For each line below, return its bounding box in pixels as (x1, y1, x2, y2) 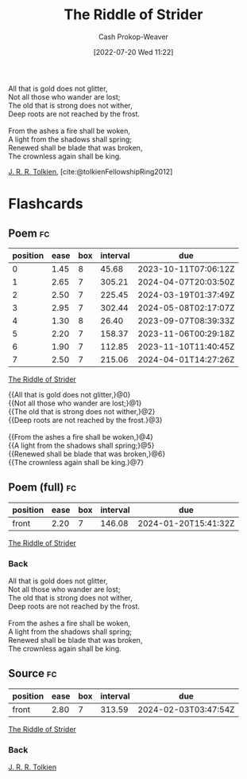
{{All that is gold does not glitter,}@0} (8, 389, 131, 399)
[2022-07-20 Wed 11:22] (93, 47, 174, 57)
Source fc (8, 667, 57, 680)
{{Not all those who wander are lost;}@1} (8, 398, 142, 408)
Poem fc (8, 226, 50, 240)
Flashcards (8, 195, 83, 213)
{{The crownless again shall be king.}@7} (8, 457, 145, 467)
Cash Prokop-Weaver (98, 32, 169, 41)
